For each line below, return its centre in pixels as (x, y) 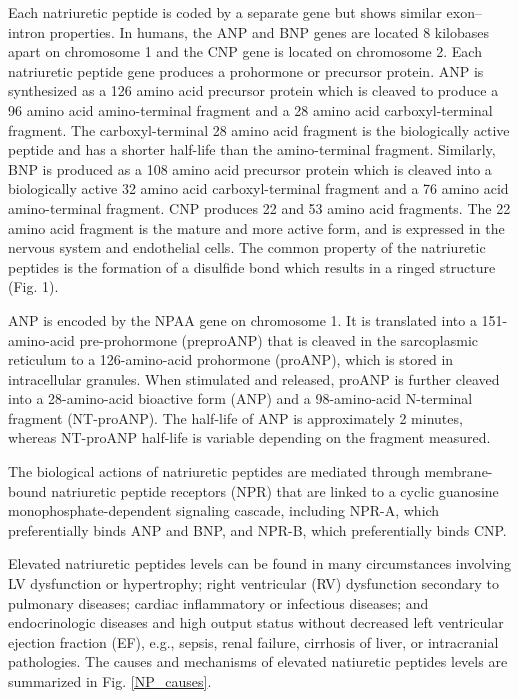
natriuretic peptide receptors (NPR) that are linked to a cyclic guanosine (275, 490)
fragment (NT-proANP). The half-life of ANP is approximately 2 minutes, (235, 417)
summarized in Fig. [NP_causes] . (110, 681)
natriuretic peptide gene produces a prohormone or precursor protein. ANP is (246, 70)
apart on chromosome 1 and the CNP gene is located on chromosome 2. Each (245, 51)
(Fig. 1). (33, 286)
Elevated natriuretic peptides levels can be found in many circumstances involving (260, 563)
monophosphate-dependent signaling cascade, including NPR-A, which (224, 510)
